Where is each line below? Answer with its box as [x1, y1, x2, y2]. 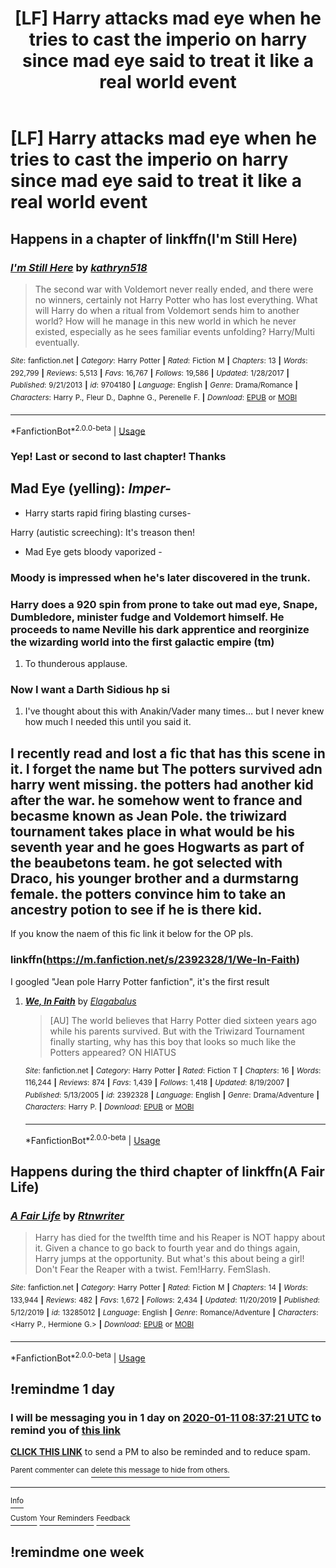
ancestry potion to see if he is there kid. [10, 901, 263, 918]
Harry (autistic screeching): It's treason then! [10, 526, 196, 538]
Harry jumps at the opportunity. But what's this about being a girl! [34, 1253, 305, 1265]
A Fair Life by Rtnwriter [10, 1209, 125, 1223]
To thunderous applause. [24, 658, 128, 670]
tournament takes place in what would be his [10, 823, 295, 840]
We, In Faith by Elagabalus [24, 995, 137, 1007]
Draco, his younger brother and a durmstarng [10, 870, 299, 887]
